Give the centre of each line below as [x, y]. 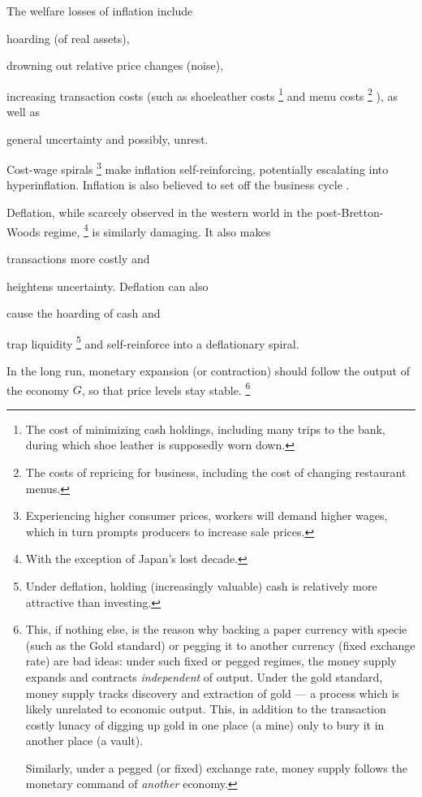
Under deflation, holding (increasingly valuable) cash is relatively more [201, 585]
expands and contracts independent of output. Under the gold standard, [204, 676]
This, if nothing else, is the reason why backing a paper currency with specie [216, 629]
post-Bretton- [350, 212]
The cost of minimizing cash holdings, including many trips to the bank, [205, 429]
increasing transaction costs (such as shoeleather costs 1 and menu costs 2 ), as [202, 94]
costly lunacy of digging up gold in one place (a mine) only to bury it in [205, 724]
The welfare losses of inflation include [100, 11]
